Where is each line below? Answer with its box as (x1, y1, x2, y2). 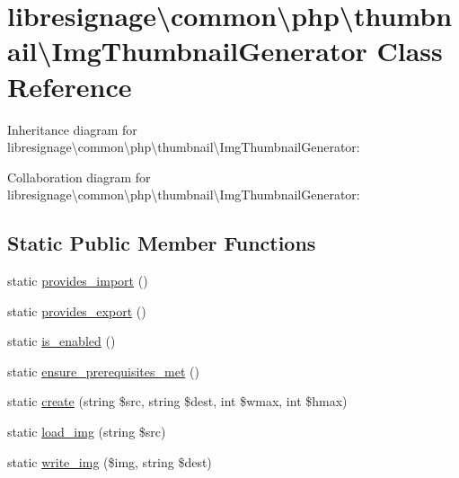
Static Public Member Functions (7, 229, 316, 257)
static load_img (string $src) (7, 422, 166, 441)
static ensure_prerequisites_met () (7, 361, 199, 380)
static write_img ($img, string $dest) (7, 452, 212, 471)
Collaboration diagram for (7, 167, 151, 186)
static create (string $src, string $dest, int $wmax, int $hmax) (7, 392, 348, 411)
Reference (7, 67, 132, 104)
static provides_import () (7, 271, 148, 290)
